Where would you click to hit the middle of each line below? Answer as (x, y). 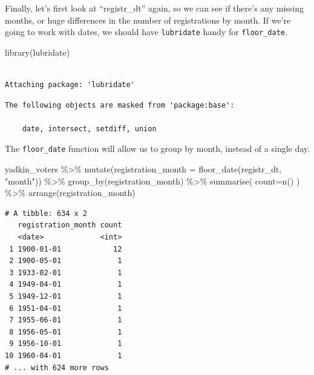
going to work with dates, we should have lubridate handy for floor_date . (146, 32)
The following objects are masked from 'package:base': (120, 105)
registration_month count (70, 225)
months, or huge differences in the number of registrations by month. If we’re (148, 20)
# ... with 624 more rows (57, 367)
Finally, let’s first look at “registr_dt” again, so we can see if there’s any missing (155, 8)
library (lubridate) (38, 52)
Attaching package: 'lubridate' (70, 85)
